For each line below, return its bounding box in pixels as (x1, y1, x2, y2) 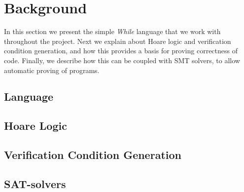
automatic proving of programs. (4, 65, 100, 75)
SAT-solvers (4, 176, 66, 191)
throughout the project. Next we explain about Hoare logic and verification (4, 36, 231, 46)
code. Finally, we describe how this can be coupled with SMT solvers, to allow (4, 55, 240, 65)
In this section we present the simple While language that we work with (4, 26, 221, 37)
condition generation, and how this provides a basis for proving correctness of (4, 45, 238, 56)
